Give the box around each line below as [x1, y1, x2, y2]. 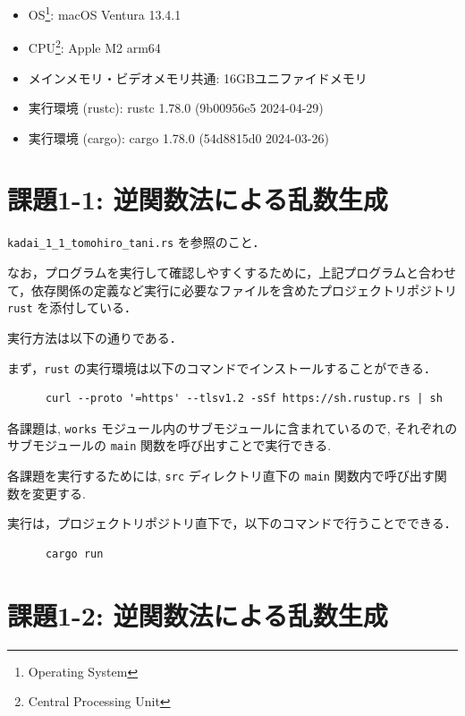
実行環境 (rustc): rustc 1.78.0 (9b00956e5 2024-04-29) [28, 98, 324, 117]
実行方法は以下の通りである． [7, 328, 182, 346]
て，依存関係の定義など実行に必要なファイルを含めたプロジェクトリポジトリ [7, 280, 458, 299]
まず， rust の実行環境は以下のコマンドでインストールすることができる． [7, 358, 437, 377]
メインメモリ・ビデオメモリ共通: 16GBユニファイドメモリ [28, 68, 368, 87]
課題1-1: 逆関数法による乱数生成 [7, 181, 388, 217]
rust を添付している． [7, 298, 137, 317]
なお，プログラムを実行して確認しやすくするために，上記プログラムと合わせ [7, 263, 456, 282]
